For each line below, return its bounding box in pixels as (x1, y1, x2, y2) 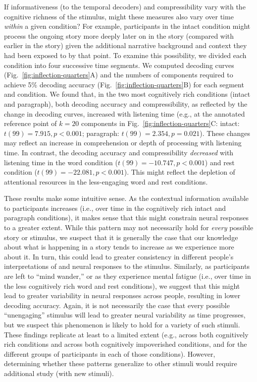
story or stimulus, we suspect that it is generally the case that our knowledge (4, 232, 238, 242)
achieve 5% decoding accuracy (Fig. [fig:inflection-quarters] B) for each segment (4, 79, 244, 89)
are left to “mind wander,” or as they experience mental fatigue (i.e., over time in (4, 271, 251, 281)
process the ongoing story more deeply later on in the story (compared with (4, 30, 234, 41)
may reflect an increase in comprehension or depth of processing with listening (4, 137, 242, 148)
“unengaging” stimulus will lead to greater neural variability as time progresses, (4, 310, 246, 320)
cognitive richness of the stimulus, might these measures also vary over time (4, 11, 234, 21)
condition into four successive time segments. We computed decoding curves (4, 60, 234, 70)
